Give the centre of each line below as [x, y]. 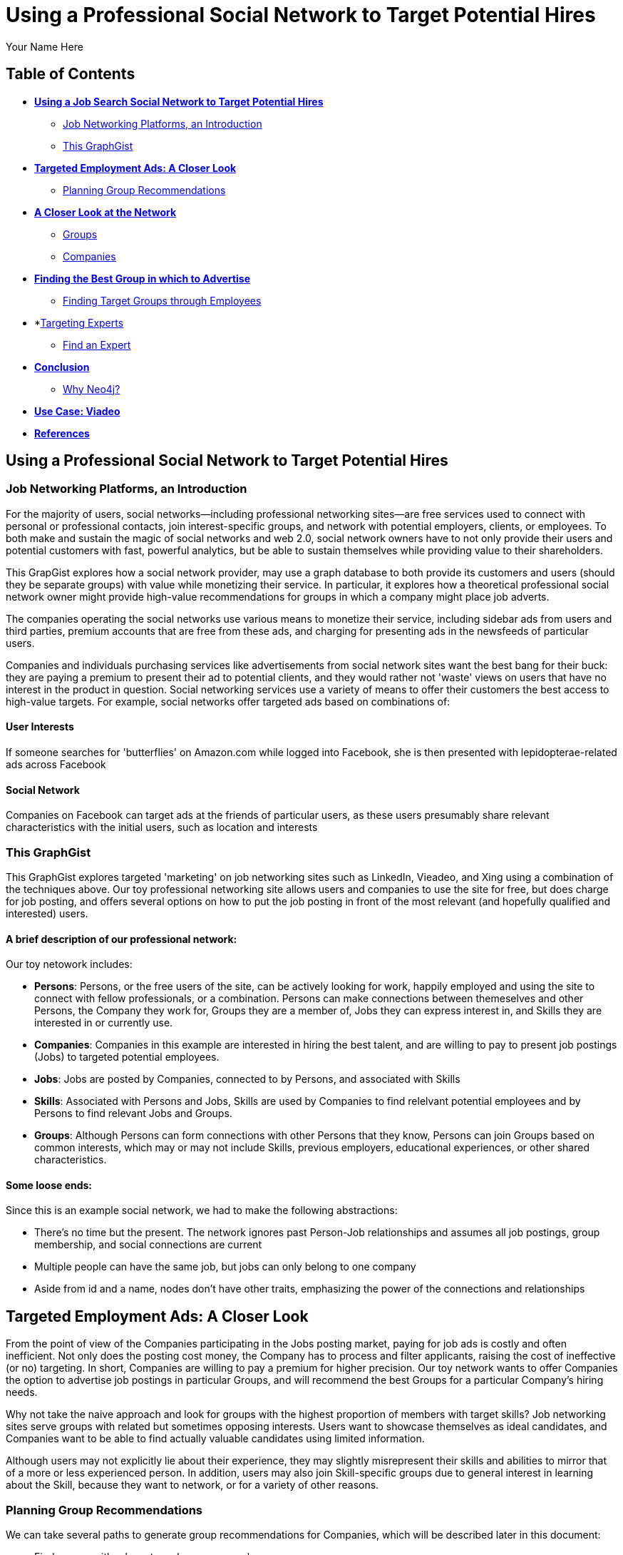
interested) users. [47, 913]
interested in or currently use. [104, 1023]
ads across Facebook [56, 765]
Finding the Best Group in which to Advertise [143, 278]
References [62, 433]
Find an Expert [97, 345]
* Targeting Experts [79, 322]
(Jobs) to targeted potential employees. [127, 1057]
